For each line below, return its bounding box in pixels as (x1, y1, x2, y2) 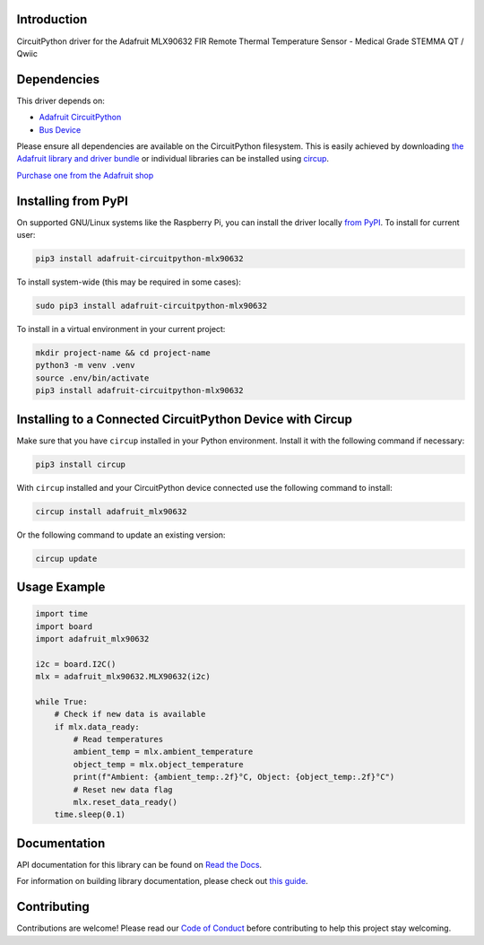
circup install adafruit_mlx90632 (35, 506, 187, 516)
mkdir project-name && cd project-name (35, 347, 211, 358)
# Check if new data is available (54, 709, 206, 720)
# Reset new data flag (73, 784, 174, 794)
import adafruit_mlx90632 (35, 634, 150, 643)
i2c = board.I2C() (35, 659, 117, 669)
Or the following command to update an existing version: (16, 529, 226, 540)
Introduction (16, 12, 88, 27)
